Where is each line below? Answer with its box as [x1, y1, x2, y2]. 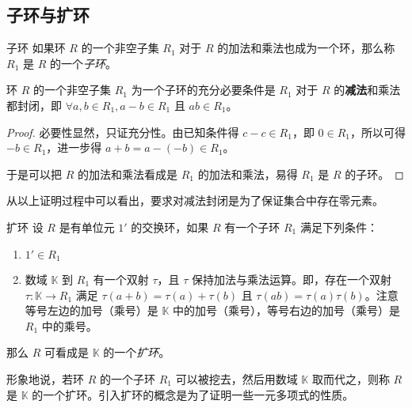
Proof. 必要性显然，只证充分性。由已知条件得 [6, 123, 239, 140]
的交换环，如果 [131, 218, 209, 235]
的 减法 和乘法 [334, 81, 401, 98]
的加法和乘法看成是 [77, 165, 177, 182]
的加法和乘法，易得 [197, 165, 298, 182]
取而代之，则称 [311, 370, 390, 387]
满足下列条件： [299, 218, 378, 235]
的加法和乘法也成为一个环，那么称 [217, 40, 395, 56]
